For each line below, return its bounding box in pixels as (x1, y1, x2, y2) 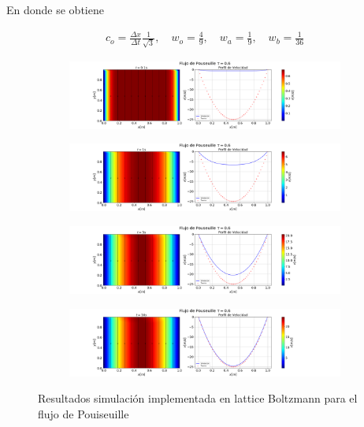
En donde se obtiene (6, 2, 104, 17)
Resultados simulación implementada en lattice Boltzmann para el (38, 390, 358, 407)
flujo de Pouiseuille (38, 405, 129, 421)
